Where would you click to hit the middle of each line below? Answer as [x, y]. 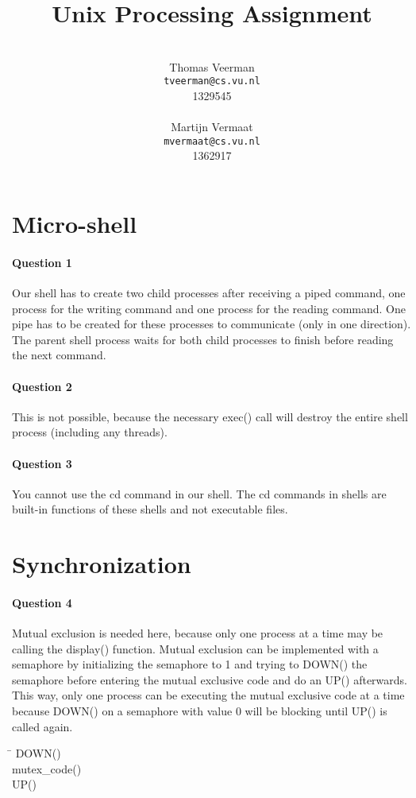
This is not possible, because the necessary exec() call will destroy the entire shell [210, 416]
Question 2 [42, 386]
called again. [42, 726]
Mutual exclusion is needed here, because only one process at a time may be [198, 633]
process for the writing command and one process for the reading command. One [209, 308]
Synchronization [102, 564]
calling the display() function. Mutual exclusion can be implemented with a [195, 648]
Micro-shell [75, 223]
